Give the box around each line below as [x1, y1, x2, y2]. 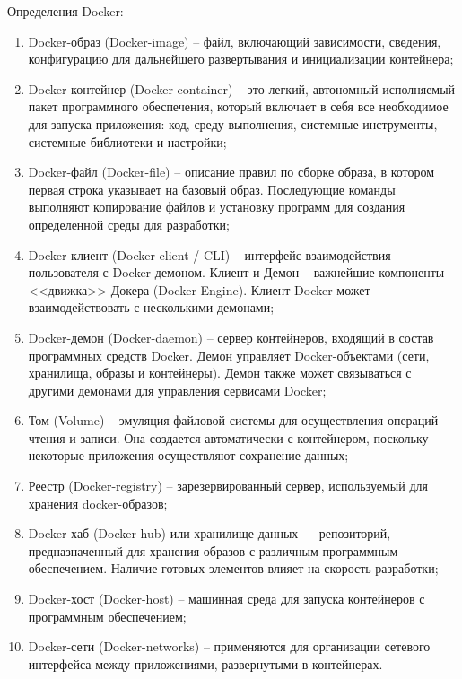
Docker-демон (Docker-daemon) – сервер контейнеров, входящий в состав [28, 327, 434, 346]
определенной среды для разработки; [28, 214, 230, 233]
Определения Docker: [7, 2, 124, 20]
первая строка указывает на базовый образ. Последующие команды [28, 179, 396, 198]
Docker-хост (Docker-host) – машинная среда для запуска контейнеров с [28, 589, 425, 608]
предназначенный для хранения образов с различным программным [28, 541, 398, 560]
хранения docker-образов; [28, 493, 168, 512]
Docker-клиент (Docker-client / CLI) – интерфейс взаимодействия [28, 245, 391, 264]
